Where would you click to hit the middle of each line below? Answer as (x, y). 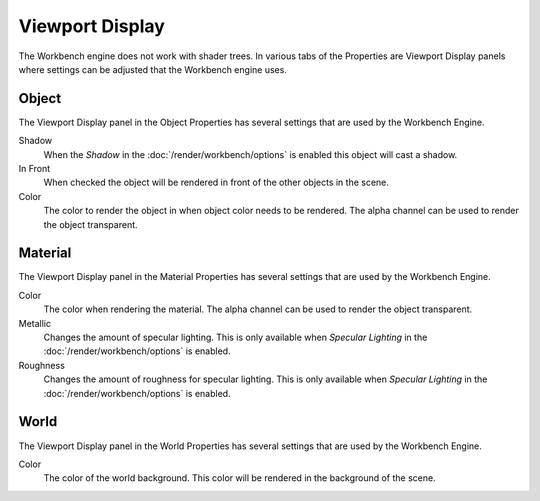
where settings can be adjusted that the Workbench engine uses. (152, 69)
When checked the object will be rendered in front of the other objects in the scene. (216, 182)
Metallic (35, 323)
